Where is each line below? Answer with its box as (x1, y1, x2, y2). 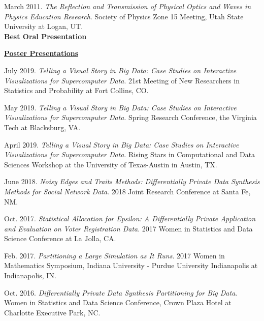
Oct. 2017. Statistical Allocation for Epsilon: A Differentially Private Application (4, 213, 256, 224)
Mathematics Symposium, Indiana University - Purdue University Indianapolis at (4, 260, 258, 271)
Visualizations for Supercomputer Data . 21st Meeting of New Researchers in (4, 75, 240, 85)
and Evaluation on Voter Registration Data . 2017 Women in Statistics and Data (4, 223, 253, 234)
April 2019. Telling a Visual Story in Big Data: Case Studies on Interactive (4, 139, 239, 150)
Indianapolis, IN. (4, 270, 56, 281)
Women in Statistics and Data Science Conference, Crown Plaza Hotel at (4, 297, 232, 308)
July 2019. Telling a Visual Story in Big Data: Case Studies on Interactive (4, 65, 237, 75)
